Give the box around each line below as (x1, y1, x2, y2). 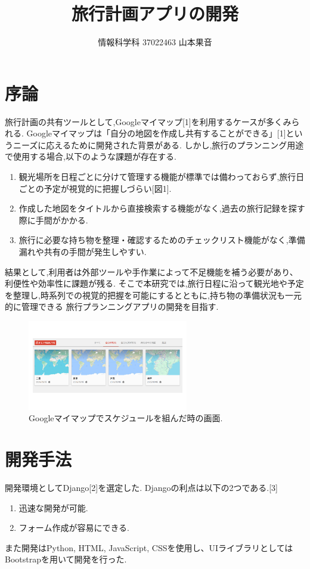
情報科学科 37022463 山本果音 (98, 36, 212, 48)
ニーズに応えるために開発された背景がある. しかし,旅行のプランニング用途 (13, 138, 304, 151)
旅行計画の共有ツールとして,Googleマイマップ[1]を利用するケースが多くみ (5, 115, 292, 128)
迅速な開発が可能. (18, 501, 88, 514)
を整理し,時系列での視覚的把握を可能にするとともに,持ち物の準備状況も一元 (5, 288, 302, 301)
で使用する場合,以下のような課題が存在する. (5, 150, 176, 163)
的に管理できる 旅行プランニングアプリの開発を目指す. (5, 300, 219, 313)
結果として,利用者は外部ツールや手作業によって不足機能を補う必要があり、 (5, 265, 298, 278)
